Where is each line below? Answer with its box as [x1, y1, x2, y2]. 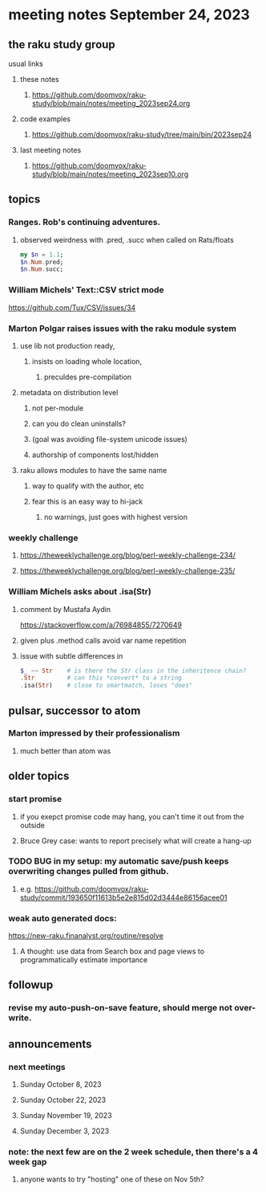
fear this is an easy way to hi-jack [31, 496, 143, 506]
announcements [8, 1037, 92, 1051]
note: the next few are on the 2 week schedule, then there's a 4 [8, 1146, 259, 1157]
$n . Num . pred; [19, 258, 64, 266]
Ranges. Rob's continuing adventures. [8, 217, 161, 228]
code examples [19, 114, 71, 124]
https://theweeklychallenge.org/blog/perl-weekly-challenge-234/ [19, 550, 236, 560]
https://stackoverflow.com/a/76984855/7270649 [19, 620, 183, 630]
